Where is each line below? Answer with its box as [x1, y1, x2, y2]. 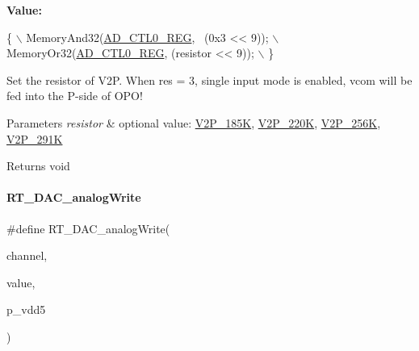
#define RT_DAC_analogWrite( [6, 219, 170, 236]
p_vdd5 [6, 301, 46, 318]
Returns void [6, 157, 70, 174]
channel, [6, 247, 48, 264]
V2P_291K [6, 130, 63, 147]
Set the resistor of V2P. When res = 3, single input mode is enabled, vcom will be [6, 71, 413, 88]
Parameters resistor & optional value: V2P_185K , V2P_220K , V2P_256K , [6, 114, 381, 131]
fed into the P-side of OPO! [6, 87, 143, 104]
